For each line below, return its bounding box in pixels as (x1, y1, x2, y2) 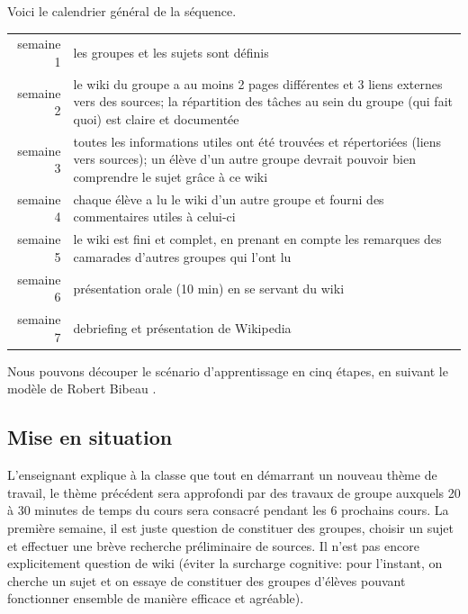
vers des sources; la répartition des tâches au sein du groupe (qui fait (73, 92, 453, 111)
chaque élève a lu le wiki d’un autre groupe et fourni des (73, 189, 384, 208)
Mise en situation (7, 423, 173, 451)
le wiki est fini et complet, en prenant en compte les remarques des (73, 230, 442, 248)
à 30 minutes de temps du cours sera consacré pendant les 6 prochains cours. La (7, 501, 449, 519)
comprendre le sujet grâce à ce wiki (73, 167, 268, 185)
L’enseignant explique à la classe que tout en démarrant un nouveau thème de (7, 465, 437, 484)
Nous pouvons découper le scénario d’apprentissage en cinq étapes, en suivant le (7, 361, 448, 380)
